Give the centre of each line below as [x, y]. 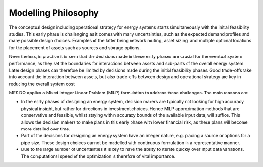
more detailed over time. [46, 129]
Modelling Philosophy [54, 13]
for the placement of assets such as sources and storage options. [75, 47]
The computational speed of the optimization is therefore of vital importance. [98, 156]
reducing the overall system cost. [42, 84]
